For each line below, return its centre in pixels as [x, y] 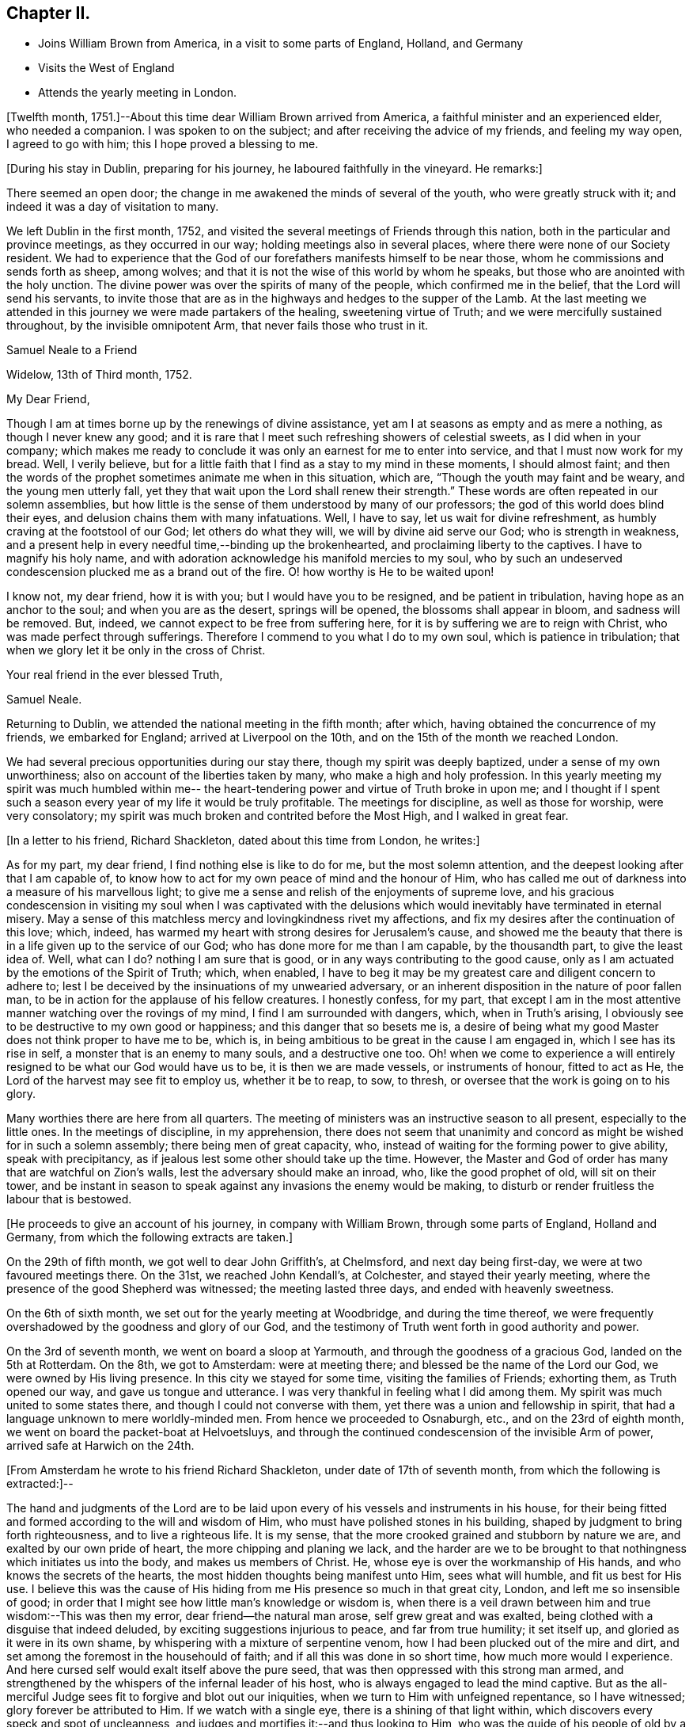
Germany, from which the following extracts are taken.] [150, 1237]
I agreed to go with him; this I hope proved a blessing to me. [163, 144]
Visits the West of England [106, 68]
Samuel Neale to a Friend [72, 350]
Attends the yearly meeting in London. [138, 93]
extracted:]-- [40, 1484]
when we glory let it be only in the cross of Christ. [136, 650]
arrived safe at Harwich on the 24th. [100, 1446]
